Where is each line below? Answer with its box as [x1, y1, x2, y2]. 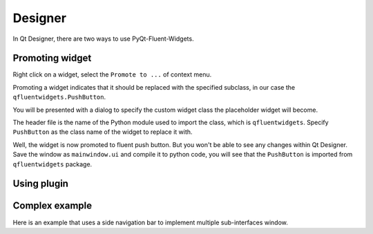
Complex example [12, 200, 93, 212]
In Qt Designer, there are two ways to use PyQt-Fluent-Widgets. [12, 35, 194, 43]
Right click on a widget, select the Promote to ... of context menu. [12, 70, 212, 79]
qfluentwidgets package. [12, 159, 93, 168]
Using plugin [12, 178, 69, 190]
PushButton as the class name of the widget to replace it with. [12, 128, 193, 136]
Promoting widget [12, 52, 92, 64]
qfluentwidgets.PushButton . [12, 93, 106, 101]
